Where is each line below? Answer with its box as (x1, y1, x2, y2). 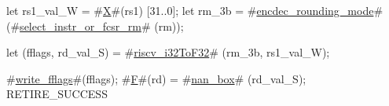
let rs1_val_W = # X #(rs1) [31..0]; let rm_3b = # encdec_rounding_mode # (6, 2, 383, 18)
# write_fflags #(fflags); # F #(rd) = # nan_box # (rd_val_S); (6, 70, 306, 86)
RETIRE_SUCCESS (6, 86, 108, 102)
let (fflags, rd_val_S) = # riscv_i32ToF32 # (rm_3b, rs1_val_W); (6, 44, 330, 60)
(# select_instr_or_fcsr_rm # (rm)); (6, 17, 184, 34)
